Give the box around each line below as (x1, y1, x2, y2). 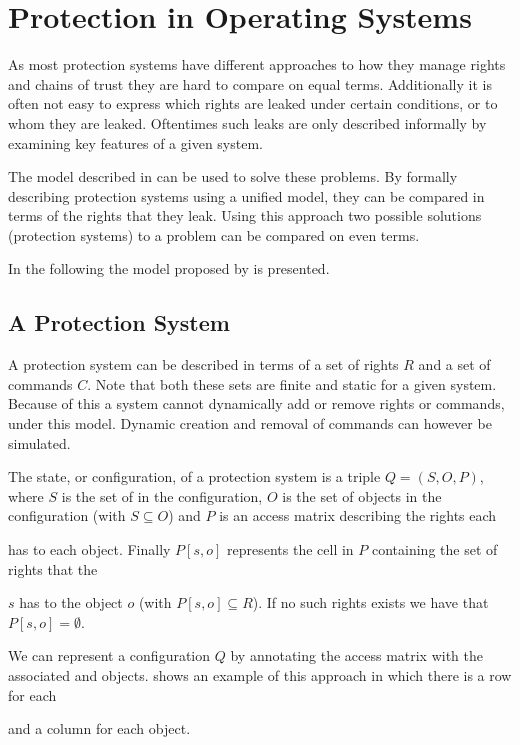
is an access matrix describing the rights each (219, 505, 497, 526)
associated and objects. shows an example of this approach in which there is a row (8, 664, 512, 685)
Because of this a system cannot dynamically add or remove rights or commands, (8, 393, 505, 414)
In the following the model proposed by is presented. (8, 258, 330, 279)
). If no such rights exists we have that (252, 592, 489, 613)
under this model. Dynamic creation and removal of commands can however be (8, 413, 492, 434)
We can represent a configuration (8, 645, 211, 666)
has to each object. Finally (8, 539, 171, 560)
